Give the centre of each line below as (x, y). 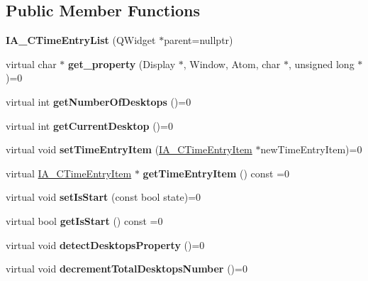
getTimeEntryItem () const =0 (216, 173)
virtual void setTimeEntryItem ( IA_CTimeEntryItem (129, 149)
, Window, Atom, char (232, 64)
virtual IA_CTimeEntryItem (69, 173)
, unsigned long (321, 64)
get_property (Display (122, 64)
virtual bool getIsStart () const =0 (84, 220)
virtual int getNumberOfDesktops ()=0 (99, 101)
